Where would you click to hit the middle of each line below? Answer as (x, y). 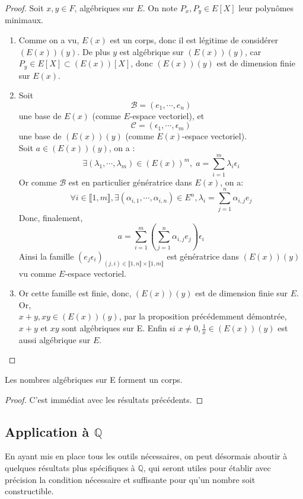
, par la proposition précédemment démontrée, (203, 316)
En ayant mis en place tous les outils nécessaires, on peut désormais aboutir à (146, 456)
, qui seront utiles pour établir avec (207, 468)
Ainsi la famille (46, 256)
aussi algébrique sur (55, 339)
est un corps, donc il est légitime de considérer (194, 40)
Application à (47, 431)
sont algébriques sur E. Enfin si (119, 328)
